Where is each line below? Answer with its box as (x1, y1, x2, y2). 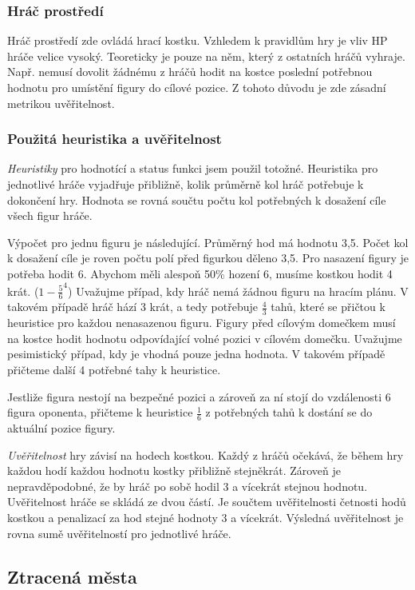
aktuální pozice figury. (7, 420, 116, 437)
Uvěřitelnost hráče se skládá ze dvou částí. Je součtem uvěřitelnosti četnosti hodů (7, 493, 406, 510)
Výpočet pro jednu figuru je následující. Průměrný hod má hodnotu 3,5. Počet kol (7, 233, 409, 250)
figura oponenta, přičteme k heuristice (7, 404, 193, 421)
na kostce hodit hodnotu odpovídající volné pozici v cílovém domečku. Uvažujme (7, 329, 402, 346)
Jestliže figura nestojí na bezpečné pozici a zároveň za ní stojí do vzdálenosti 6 (7, 388, 391, 405)
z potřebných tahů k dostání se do (205, 404, 373, 421)
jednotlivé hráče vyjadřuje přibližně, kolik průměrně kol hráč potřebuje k (7, 176, 364, 192)
